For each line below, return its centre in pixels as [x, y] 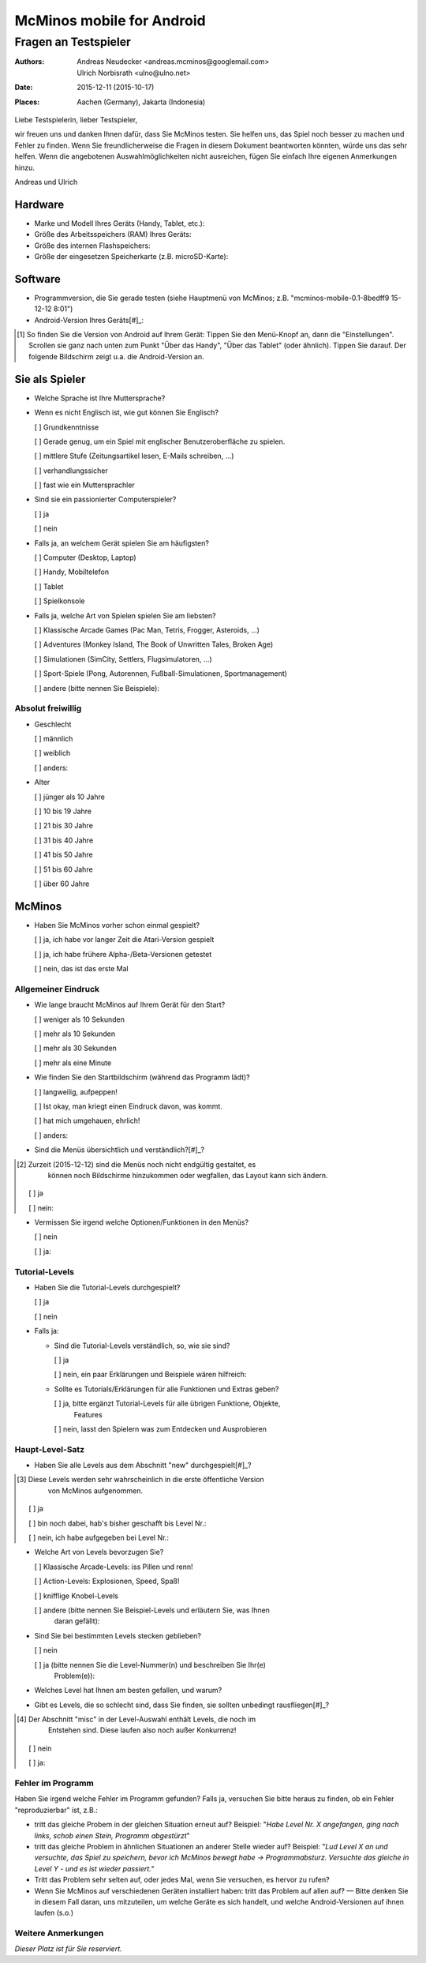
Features [88, 1414]
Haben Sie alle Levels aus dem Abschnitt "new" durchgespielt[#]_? [143, 1466]
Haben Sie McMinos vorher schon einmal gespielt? [117, 925]
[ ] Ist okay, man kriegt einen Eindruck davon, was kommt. [128, 1106]
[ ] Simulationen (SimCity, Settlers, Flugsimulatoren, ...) [123, 659]
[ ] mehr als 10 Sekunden [75, 1034]
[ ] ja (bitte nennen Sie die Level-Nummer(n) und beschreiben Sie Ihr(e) [150, 1665]
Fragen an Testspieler [73, 42]
